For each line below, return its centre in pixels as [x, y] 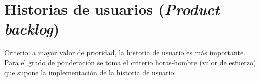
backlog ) [32, 29]
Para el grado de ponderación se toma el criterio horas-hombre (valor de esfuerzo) [130, 62]
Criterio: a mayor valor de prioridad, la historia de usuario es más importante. [125, 53]
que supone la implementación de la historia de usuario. [90, 72]
